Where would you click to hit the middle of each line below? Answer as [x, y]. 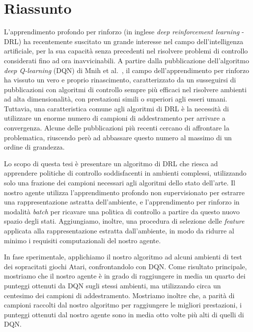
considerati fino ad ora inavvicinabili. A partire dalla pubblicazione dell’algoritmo [126, 60]
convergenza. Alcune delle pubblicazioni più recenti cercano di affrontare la [117, 128]
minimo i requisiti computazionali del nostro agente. [83, 240]
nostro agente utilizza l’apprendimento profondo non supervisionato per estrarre [124, 192]
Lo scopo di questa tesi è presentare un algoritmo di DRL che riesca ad [111, 163]
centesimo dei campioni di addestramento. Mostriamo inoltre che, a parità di [119, 295]
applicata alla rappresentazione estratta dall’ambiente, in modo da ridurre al [119, 230]
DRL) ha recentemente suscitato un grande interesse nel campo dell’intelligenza [124, 41]
